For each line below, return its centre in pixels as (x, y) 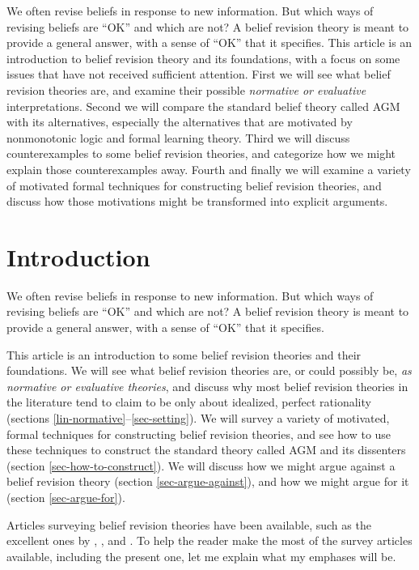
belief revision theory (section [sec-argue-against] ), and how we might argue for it (208, 481)
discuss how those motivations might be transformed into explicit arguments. (197, 201)
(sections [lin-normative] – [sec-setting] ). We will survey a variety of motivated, (198, 418)
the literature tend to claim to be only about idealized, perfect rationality (189, 402)
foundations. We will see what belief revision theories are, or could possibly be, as (209, 370)
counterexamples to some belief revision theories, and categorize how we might (201, 153)
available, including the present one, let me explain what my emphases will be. (201, 556)
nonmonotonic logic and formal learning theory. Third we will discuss (178, 137)
